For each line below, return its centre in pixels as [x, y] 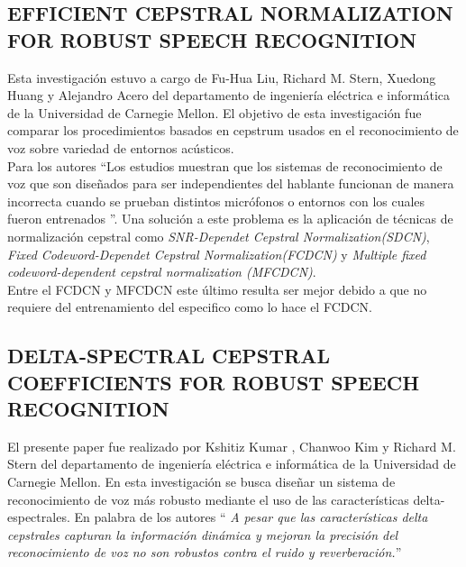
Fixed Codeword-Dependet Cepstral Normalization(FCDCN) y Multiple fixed [217, 254]
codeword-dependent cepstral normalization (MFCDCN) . [162, 272]
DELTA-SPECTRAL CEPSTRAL [169, 356]
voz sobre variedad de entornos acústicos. [121, 147]
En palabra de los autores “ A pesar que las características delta [251, 517]
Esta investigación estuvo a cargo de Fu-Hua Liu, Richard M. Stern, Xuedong [222, 77]
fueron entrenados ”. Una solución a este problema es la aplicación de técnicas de [230, 219]
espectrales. [39, 517]
